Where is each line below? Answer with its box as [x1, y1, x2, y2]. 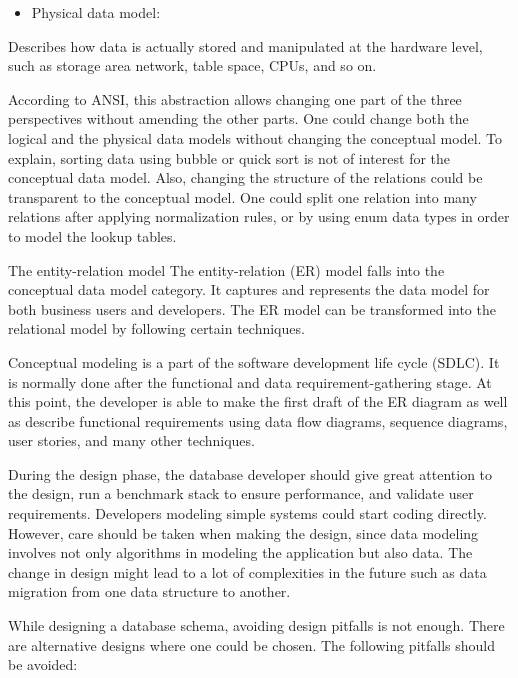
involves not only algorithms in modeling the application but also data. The [8, 542, 473, 563]
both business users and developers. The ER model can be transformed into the [8, 298, 496, 319]
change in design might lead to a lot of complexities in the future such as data [8, 561, 487, 582]
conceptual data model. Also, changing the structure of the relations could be [8, 167, 483, 188]
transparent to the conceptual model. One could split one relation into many [8, 186, 477, 207]
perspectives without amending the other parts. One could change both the [8, 108, 469, 129]
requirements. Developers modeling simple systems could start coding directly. [8, 503, 487, 524]
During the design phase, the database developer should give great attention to [8, 463, 493, 484]
